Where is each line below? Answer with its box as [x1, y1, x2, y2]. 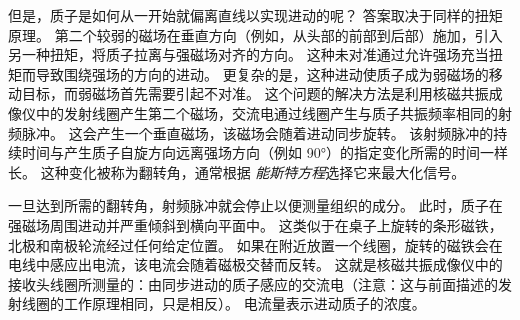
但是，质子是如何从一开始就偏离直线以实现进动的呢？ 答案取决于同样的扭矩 [8, 5, 503, 25]
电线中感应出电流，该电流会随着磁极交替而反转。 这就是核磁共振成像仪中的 [8, 254, 503, 275]
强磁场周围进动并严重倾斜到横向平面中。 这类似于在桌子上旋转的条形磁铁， [8, 214, 503, 235]
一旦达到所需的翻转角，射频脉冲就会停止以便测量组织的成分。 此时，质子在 [8, 195, 503, 216]
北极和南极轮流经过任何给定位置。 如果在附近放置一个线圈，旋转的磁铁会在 [8, 234, 503, 255]
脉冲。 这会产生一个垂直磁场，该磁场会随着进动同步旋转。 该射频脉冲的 [21, 122, 494, 143]
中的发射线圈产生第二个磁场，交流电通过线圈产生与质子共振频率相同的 [35, 102, 498, 123]
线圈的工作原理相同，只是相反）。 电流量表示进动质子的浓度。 [21, 293, 426, 314]
